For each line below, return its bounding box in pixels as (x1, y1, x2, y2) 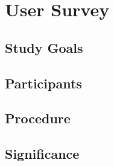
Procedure (5, 109, 71, 128)
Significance (5, 144, 80, 163)
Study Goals (5, 38, 83, 57)
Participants (5, 73, 82, 92)
